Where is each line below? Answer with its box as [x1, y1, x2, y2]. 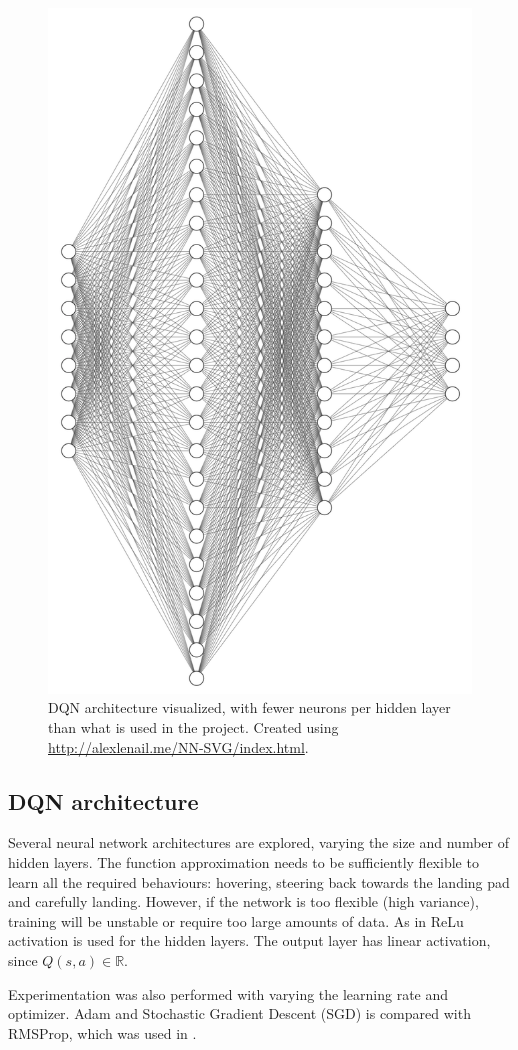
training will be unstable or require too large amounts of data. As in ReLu [8, 910, 464, 931]
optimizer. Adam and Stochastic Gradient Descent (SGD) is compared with [8, 1003, 471, 1024]
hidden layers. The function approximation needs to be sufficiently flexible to [8, 852, 479, 873]
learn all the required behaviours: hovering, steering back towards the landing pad [8, 871, 510, 892]
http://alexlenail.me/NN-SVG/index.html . [48, 736, 309, 757]
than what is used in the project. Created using [48, 717, 339, 738]
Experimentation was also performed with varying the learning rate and [8, 983, 449, 1004]
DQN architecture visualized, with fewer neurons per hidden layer [48, 697, 451, 718]
